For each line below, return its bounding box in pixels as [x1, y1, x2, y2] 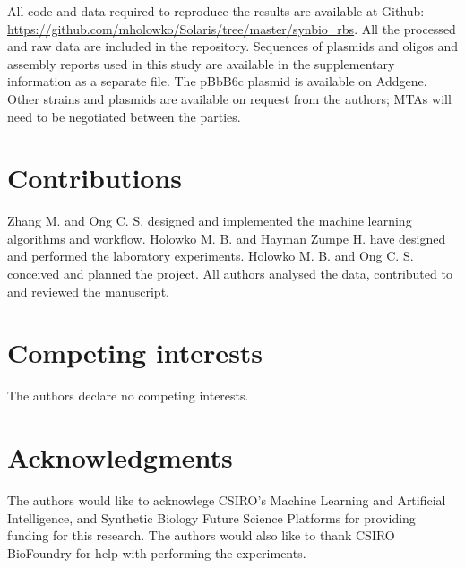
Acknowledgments [7, 439, 233, 476]
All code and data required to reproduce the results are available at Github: [7, 2, 425, 20]
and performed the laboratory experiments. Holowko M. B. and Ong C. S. [7, 246, 414, 265]
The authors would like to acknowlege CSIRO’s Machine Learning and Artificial [7, 491, 446, 510]
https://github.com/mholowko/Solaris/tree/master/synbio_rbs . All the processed [7, 19, 456, 38]
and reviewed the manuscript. [7, 281, 169, 300]
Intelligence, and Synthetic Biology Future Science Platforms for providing [7, 508, 416, 527]
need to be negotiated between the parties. [7, 107, 241, 125]
